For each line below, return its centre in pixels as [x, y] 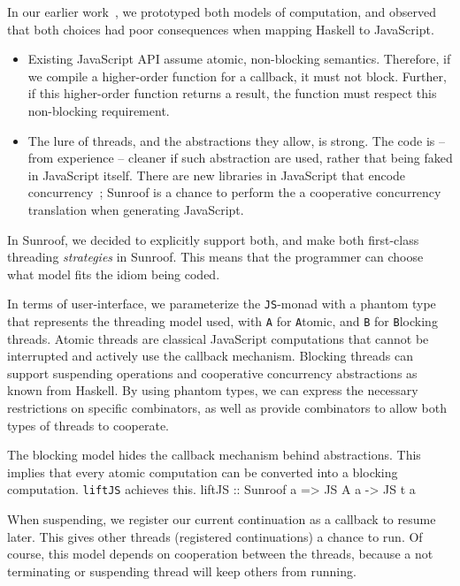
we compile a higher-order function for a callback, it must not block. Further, [237, 76]
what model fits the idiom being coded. [114, 274]
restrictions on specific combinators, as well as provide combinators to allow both [227, 407]
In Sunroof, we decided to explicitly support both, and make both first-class [213, 239]
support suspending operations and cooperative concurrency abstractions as [212, 373]
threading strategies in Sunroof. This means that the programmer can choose [215, 257]
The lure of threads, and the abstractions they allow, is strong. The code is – [236, 140]
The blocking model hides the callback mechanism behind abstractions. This [214, 455]
